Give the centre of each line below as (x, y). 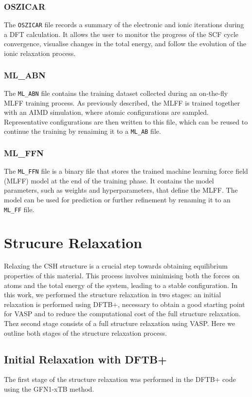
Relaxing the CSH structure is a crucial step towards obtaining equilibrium (116, 266)
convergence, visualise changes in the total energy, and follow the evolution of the (125, 44)
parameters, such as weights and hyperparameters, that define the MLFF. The (121, 190)
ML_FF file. (19, 209)
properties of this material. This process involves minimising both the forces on (122, 275)
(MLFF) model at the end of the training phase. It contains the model (109, 180)
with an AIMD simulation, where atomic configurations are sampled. (106, 112)
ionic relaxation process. (40, 53)
